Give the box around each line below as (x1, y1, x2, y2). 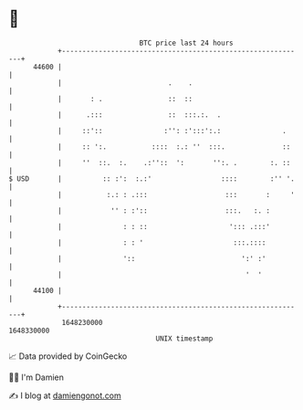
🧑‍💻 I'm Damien (8, 372, 65, 383)
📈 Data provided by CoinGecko (8, 351, 128, 362)
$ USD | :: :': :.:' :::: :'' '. (8, 173, 296, 184)
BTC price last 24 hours (139, 38, 234, 47)
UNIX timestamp (155, 333, 214, 343)
